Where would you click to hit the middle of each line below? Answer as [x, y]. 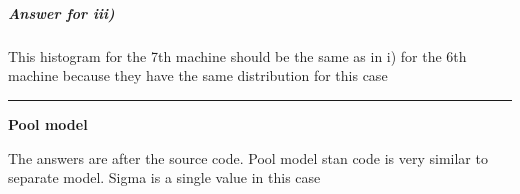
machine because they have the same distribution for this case [198, 75]
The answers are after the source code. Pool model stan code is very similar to [248, 157]
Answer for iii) [61, 12]
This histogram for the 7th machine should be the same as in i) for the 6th [237, 55]
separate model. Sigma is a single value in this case [164, 177]
